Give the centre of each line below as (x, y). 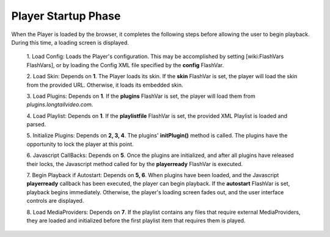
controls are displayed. (55, 201)
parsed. (36, 125)
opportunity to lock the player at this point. (80, 144)
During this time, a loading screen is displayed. (70, 42)
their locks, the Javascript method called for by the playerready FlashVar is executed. (135, 164)
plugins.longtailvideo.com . (60, 104)
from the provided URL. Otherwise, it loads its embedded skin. (105, 85)
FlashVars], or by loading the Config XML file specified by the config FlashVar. (125, 65)
